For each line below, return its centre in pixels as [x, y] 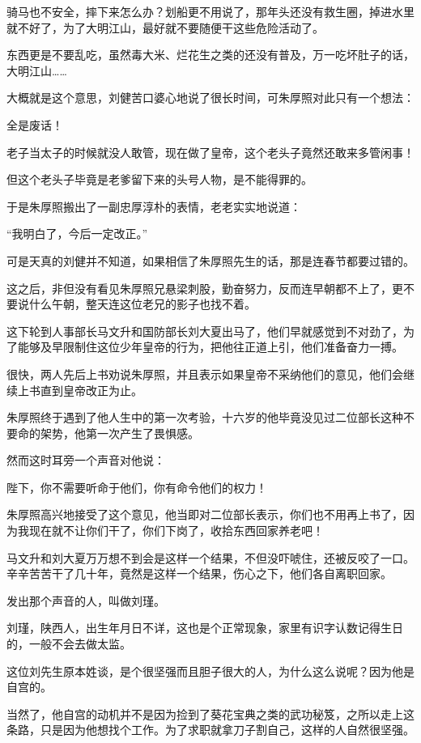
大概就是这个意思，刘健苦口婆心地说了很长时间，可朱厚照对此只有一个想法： [210, 98]
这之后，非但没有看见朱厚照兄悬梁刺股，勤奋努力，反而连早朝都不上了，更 [205, 288]
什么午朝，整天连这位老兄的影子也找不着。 [142, 304]
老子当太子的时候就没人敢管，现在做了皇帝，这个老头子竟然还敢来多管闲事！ [210, 152]
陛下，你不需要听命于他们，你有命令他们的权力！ [137, 487]
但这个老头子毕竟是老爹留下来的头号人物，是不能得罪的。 [159, 179]
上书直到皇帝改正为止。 [80, 390]
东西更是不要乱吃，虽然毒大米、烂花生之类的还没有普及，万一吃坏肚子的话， [210, 55]
